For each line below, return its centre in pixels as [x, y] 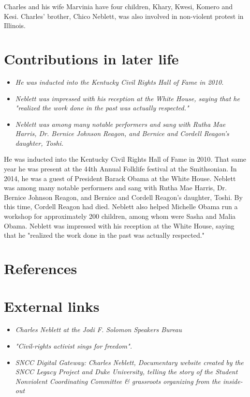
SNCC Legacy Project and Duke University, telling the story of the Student [126, 372]
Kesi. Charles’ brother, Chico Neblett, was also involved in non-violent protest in [124, 16]
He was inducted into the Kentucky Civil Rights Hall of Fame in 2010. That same [125, 159]
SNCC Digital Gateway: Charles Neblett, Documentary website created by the [129, 362]
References [41, 268]
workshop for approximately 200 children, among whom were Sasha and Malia [120, 216]
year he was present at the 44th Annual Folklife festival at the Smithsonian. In [120, 169]
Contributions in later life [91, 58]
